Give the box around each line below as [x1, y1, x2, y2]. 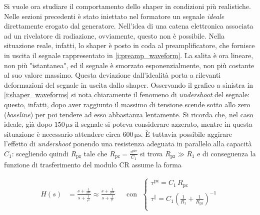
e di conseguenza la [197, 148, 256, 158]
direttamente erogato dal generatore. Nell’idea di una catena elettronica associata [4, 21, 253, 31]
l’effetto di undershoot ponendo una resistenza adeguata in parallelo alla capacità [4, 138, 252, 149]
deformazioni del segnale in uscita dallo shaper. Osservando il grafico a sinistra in [4, 79, 253, 90]
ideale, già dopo [4, 119, 52, 129]
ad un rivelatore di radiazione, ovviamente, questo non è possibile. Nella [4, 30, 224, 41]
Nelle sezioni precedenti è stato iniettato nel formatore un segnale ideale [4, 11, 224, 21]
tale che [83, 148, 107, 158]
